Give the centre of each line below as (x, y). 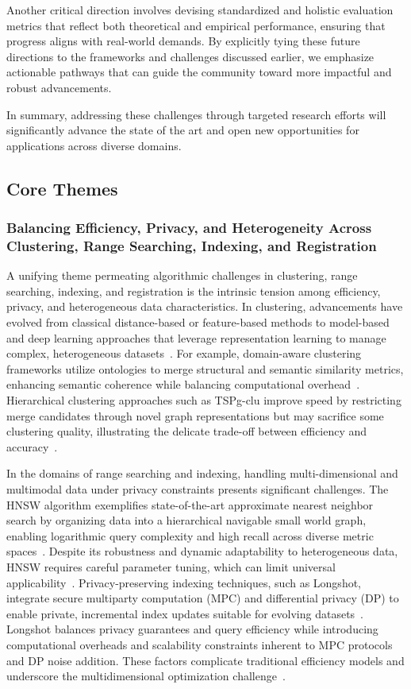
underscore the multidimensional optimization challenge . (146, 676)
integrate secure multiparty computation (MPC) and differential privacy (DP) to (203, 598)
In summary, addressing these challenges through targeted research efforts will (196, 114)
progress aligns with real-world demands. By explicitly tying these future (183, 41)
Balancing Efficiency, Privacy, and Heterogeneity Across (189, 228)
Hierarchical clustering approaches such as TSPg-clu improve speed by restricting (204, 400)
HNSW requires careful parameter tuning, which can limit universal (171, 566)
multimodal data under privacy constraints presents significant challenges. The (198, 488)
